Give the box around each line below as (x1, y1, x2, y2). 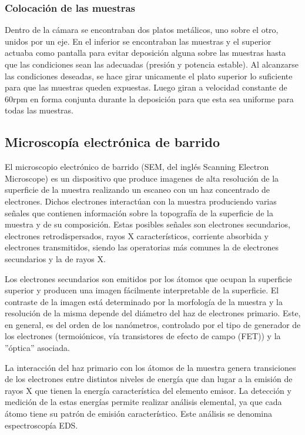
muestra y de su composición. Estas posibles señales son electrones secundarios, (5, 218, 290, 230)
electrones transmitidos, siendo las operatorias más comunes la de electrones (5, 241, 279, 253)
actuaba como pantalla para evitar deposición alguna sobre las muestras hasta (5, 46, 286, 59)
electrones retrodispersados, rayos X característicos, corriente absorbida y (5, 229, 269, 242)
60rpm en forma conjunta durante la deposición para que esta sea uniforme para (5, 92, 294, 105)
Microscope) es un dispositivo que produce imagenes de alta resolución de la (5, 172, 279, 184)
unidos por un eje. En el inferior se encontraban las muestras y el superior (5, 35, 272, 47)
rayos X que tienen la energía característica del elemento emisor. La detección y (5, 384, 291, 396)
